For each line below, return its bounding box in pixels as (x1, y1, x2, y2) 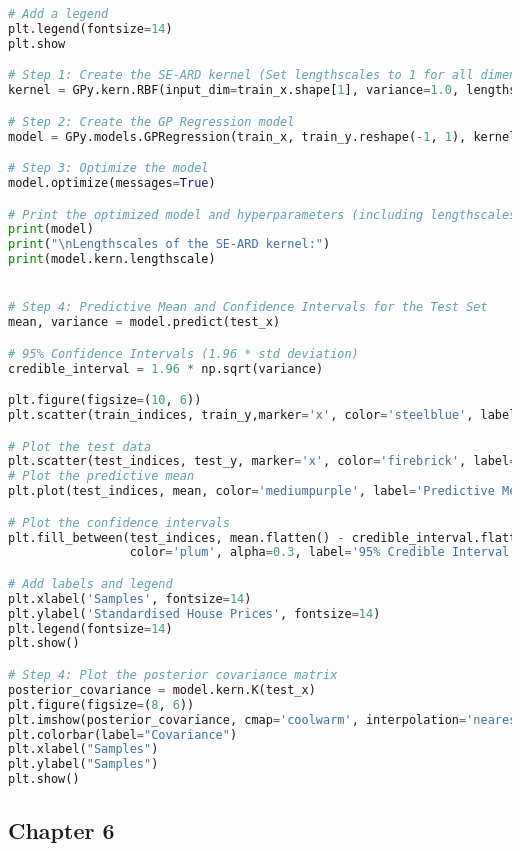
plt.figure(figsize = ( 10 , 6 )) (8, 393, 202, 408)
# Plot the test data (8, 439, 152, 454)
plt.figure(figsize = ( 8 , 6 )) (8, 697, 195, 712)
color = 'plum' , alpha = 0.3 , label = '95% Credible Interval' (129, 545, 517, 560)
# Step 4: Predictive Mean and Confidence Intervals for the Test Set (8, 300, 488, 315)
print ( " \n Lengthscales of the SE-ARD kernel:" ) (8, 237, 331, 252)
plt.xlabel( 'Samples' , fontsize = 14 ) (8, 591, 252, 606)
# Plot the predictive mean (8, 469, 195, 484)
